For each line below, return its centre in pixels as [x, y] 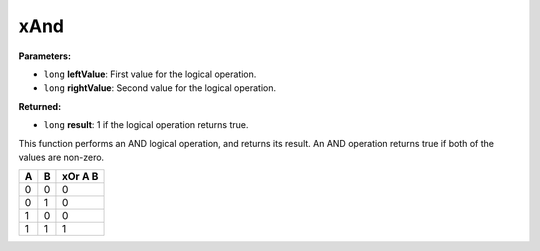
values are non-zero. [61, 157]
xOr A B [80, 177]
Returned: [40, 106]
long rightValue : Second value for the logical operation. [160, 88]
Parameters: [45, 56]
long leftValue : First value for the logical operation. [150, 74]
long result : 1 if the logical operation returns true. [146, 125]
